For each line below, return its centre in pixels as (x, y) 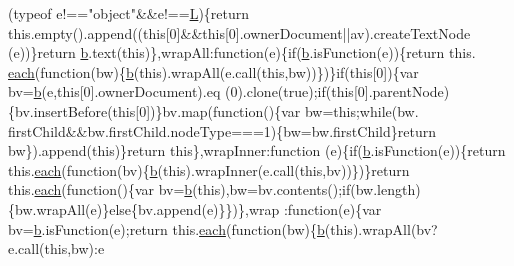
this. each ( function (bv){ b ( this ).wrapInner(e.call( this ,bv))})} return (209, 169)
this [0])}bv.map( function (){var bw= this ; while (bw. (265, 110)
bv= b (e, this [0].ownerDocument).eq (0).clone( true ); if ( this (181, 91)
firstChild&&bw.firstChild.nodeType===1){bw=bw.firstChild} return (222, 130)
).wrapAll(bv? (395, 228)
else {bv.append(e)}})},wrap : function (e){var (245, 208)
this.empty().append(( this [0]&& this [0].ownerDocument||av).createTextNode (239, 32)
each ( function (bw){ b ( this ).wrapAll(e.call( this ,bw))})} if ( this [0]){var (213, 71)
